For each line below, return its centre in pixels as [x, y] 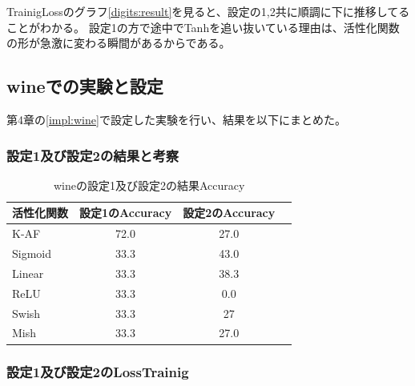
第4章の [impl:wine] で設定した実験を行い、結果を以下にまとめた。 [176, 119]
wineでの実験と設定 [85, 86]
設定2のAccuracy [229, 213]
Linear [28, 273]
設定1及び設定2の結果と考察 [93, 155]
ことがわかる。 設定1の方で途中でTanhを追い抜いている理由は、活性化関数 [203, 27]
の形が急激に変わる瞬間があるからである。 [119, 43]
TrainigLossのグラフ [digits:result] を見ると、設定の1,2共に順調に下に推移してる [208, 11]
